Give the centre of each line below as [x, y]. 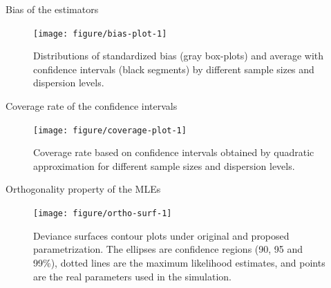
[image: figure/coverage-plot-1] [110, 130]
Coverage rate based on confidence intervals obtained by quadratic [174, 152]
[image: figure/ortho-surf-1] [103, 214]
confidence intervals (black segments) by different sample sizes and [174, 69]
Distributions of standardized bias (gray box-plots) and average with [178, 56]
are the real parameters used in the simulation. [132, 276]
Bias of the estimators [52, 9]
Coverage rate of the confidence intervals [92, 106]
